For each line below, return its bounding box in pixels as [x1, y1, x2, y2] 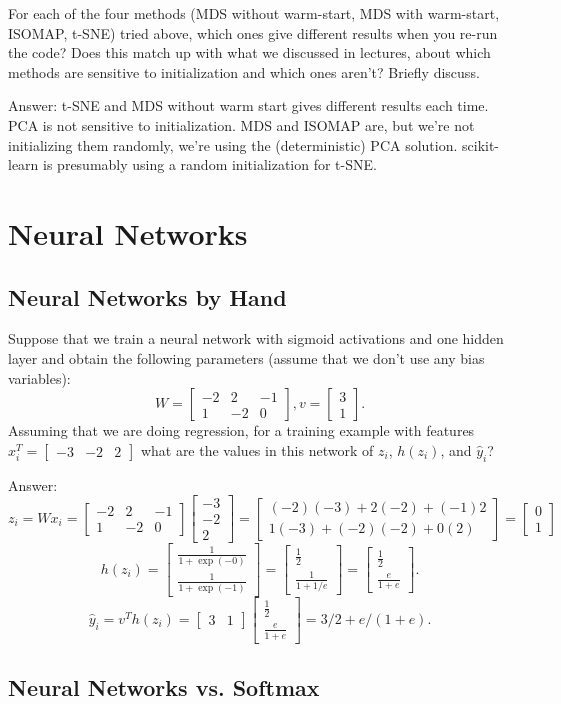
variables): [8, 367, 71, 388]
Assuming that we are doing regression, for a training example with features [8, 420, 475, 441]
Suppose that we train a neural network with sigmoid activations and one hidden [8, 328, 504, 349]
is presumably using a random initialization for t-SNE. [43, 154, 377, 175]
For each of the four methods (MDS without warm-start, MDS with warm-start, [8, 3, 500, 23]
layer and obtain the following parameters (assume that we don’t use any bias [8, 347, 485, 368]
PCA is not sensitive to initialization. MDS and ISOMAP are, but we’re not [8, 114, 475, 135]
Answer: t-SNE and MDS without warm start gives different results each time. [8, 95, 489, 116]
